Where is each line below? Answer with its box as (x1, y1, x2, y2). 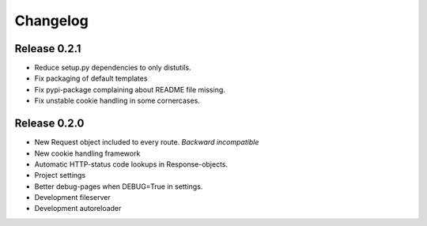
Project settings (34, 171, 86, 180)
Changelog (14, 12, 89, 29)
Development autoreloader (34, 204, 122, 213)
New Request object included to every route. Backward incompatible (34, 137, 259, 147)
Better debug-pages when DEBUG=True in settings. (34, 182, 203, 191)
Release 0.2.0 (14, 117, 85, 130)
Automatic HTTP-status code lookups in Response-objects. (34, 159, 229, 169)
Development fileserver (34, 193, 111, 202)
